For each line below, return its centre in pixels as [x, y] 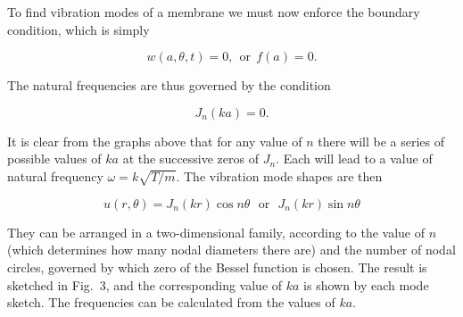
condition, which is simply [79, 29]
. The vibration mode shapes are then [279, 175]
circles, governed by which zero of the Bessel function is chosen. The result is [217, 267]
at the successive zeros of [190, 158]
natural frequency [55, 175]
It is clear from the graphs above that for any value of [155, 141]
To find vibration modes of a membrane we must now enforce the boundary [214, 12]
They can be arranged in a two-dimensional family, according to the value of [216, 232]
